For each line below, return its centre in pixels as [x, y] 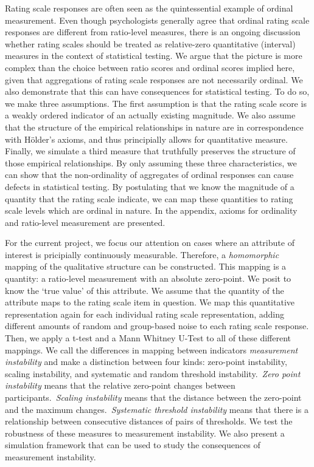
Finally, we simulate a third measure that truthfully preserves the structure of [150, 151]
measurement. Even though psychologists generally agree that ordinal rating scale [157, 20]
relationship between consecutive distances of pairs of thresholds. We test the [149, 421]
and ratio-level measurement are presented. [85, 222]
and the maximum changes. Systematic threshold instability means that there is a [157, 409]
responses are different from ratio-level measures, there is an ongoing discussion [153, 32]
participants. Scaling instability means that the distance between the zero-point [153, 397]
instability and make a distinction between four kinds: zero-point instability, [146, 362]
